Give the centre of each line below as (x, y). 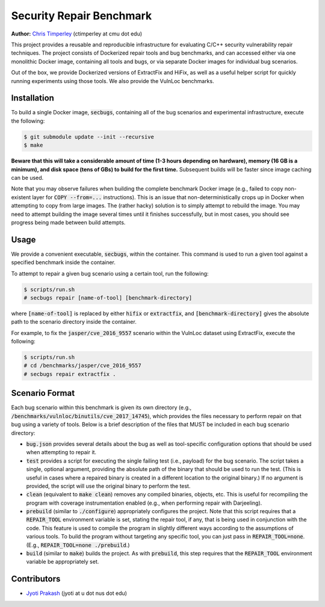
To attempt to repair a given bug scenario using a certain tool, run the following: (110, 273)
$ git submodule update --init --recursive (89, 137)
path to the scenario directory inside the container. (74, 322)
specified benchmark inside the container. (63, 262)
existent (21, 197)
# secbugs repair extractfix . (70, 374)
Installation (32, 98)
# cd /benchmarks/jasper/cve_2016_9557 (82, 366)
